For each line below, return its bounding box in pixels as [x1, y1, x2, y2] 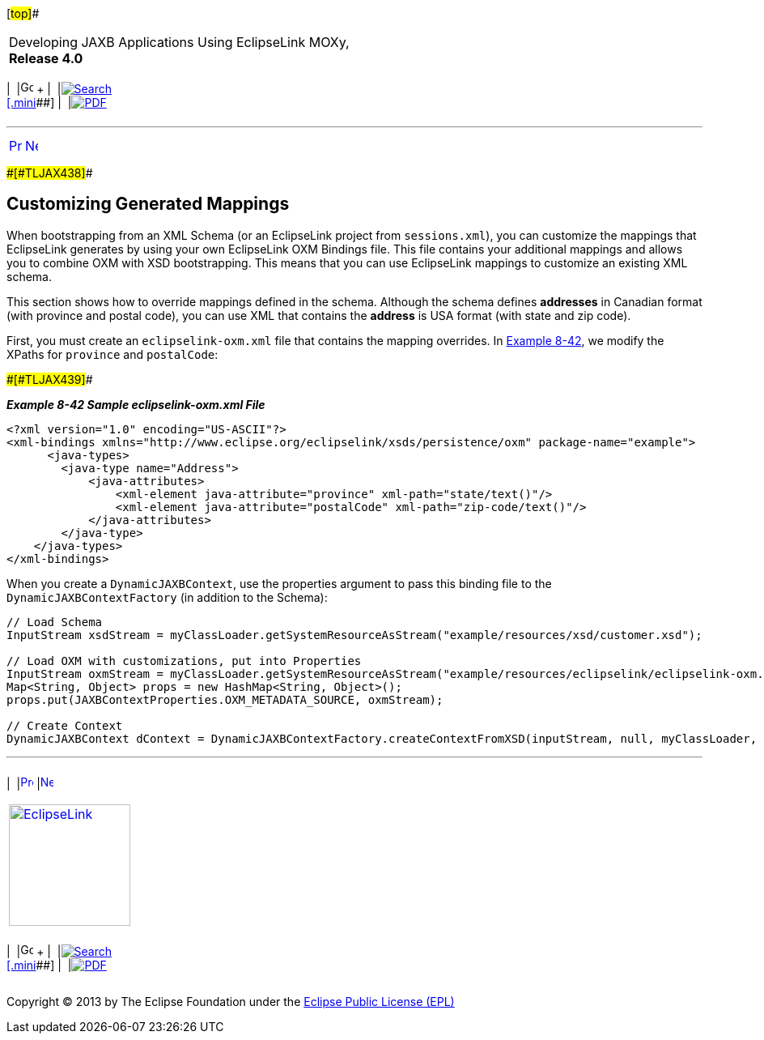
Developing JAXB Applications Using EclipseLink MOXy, [9, 34, 350, 50]
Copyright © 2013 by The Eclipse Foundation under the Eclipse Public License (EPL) [6, 994, 455, 1008]
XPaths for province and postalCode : [6, 347, 219, 361]
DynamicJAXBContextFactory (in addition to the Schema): [6, 590, 328, 604]
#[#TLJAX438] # [6, 166, 93, 180]
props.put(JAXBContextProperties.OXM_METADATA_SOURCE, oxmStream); [6, 693, 444, 706]
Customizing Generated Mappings [6, 194, 290, 215]
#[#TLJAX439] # [6, 372, 93, 386]
